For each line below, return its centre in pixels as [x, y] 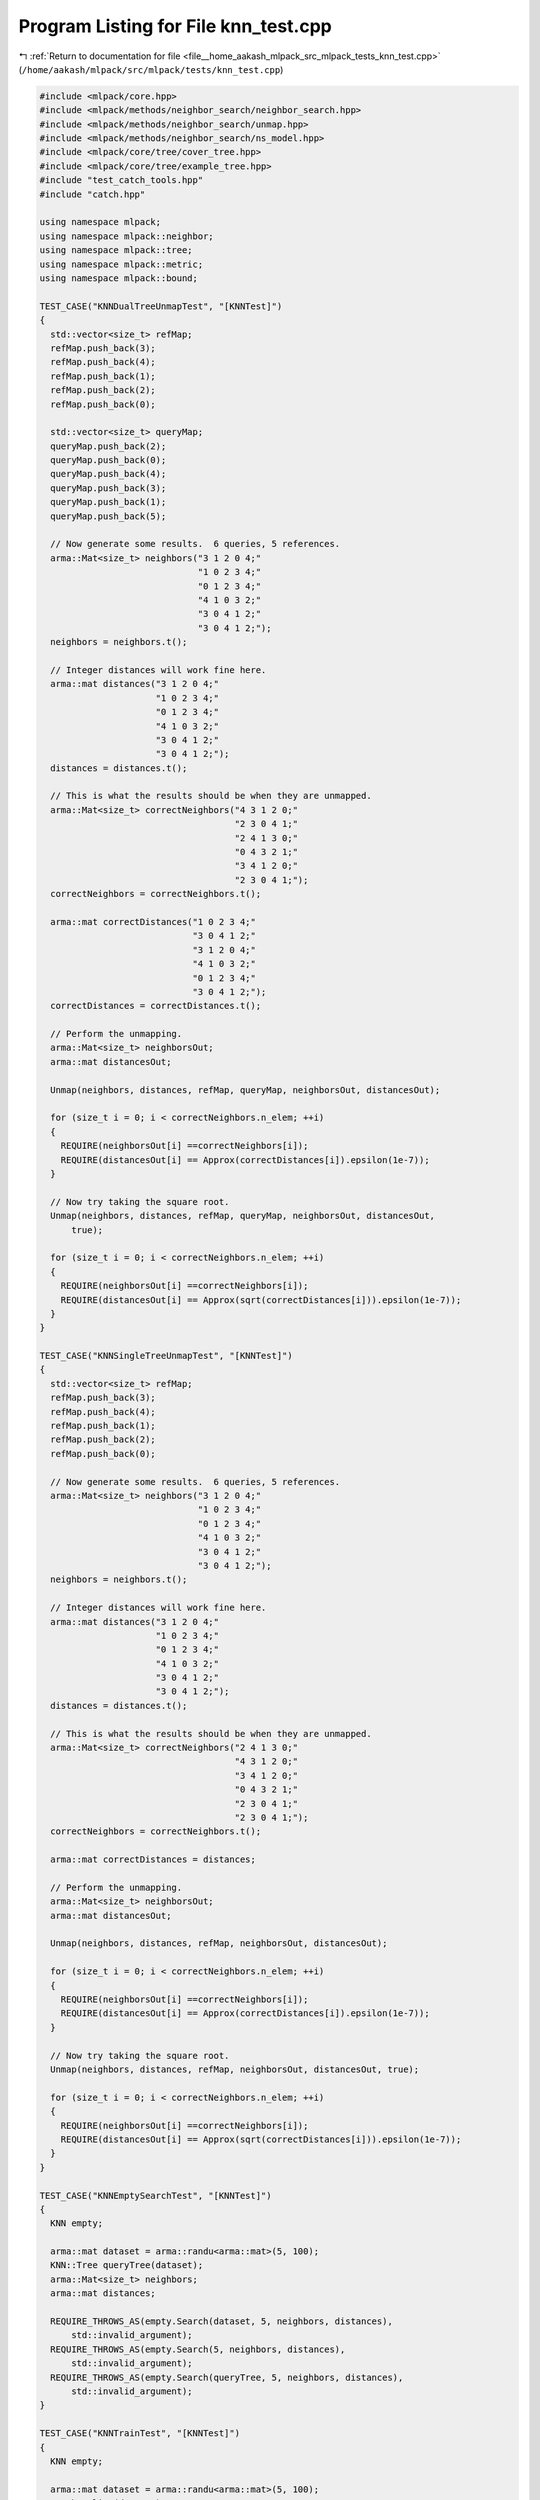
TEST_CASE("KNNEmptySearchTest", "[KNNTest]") [155, 2195]
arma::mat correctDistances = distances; [153, 1859]
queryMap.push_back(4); [108, 474]
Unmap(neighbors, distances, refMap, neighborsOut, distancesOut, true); [235, 2069]
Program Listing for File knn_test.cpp [175, 26]
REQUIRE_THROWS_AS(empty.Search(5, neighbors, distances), [198, 2349]
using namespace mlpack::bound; [119, 278]
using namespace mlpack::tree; [116, 250]
